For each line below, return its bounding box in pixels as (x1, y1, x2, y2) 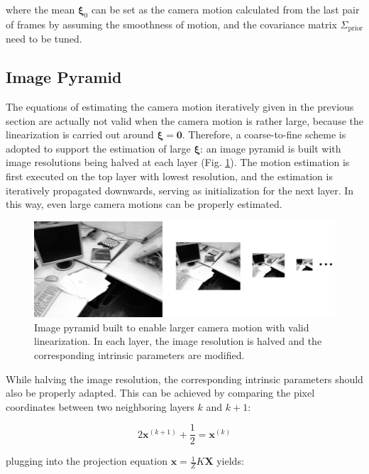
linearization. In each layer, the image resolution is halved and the (34, 334, 322, 348)
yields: (216, 453, 244, 468)
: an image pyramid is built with (200, 140, 341, 155)
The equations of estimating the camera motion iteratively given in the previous (6, 99, 354, 114)
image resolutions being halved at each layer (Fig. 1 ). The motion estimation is (6, 155, 350, 170)
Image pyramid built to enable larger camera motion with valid (34, 319, 309, 334)
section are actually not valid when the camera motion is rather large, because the (6, 113, 363, 128)
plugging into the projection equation (6, 453, 167, 468)
